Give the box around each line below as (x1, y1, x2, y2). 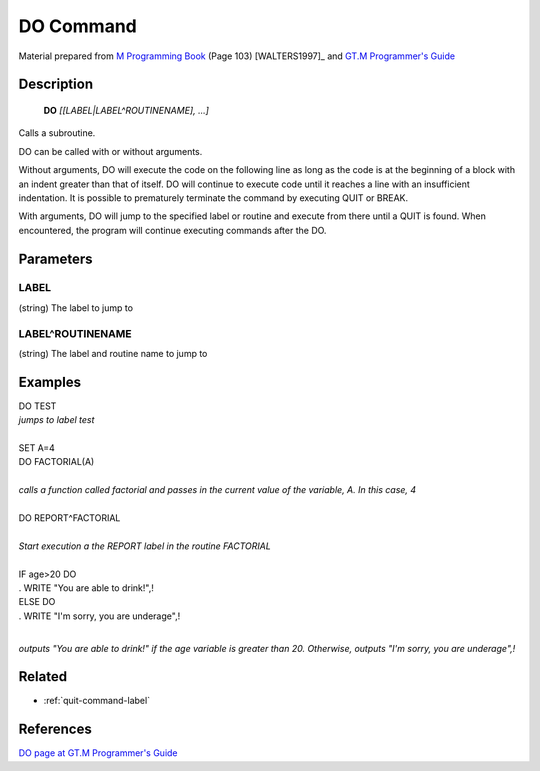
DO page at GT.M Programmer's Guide (18, 747, 179, 759)
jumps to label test (18, 414, 95, 426)
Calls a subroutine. (18, 127, 96, 139)
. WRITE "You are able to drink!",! (18, 581, 154, 594)
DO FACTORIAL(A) (18, 456, 95, 468)
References (18, 721, 92, 738)
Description (18, 76, 94, 93)
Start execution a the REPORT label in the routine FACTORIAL (18, 540, 272, 552)
